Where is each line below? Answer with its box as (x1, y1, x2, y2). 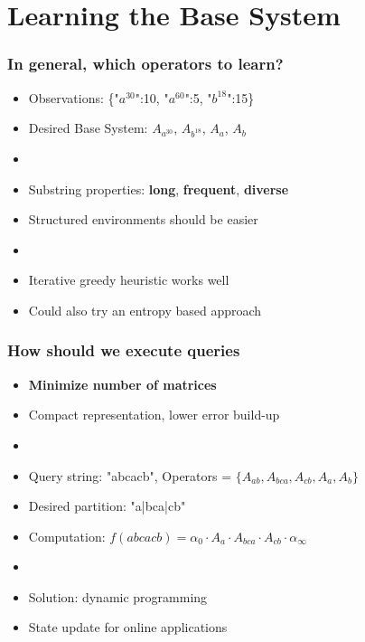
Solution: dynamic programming (28, 587, 208, 606)
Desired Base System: (28, 118, 148, 137)
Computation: (28, 526, 106, 545)
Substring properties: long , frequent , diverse (28, 179, 289, 198)
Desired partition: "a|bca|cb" (28, 496, 186, 515)
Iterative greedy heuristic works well (28, 270, 229, 289)
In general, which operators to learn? (7, 52, 284, 75)
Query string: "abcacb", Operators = (28, 466, 232, 485)
